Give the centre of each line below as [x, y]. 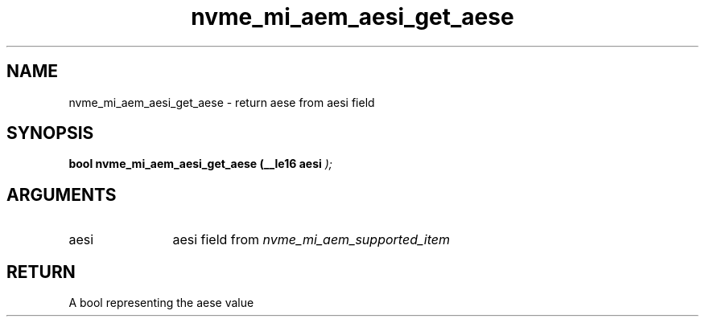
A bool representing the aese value [161, 303]
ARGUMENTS [62, 194]
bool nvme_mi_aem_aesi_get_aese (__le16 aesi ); [201, 164]
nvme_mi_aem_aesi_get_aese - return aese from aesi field [222, 102]
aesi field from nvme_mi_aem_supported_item [311, 240]
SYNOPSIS [50, 133]
